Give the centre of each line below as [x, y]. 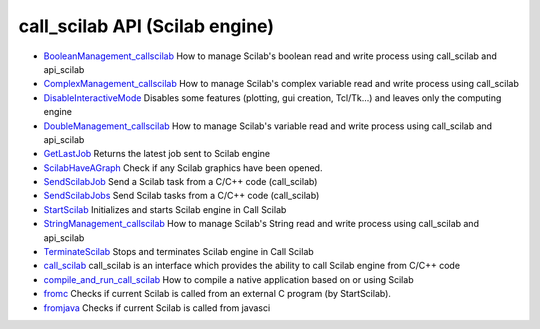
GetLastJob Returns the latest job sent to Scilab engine [156, 154]
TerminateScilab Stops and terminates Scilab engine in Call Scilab [178, 252]
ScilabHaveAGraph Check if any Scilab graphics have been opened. [183, 167]
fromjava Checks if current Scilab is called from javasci [157, 307]
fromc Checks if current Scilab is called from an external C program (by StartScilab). [217, 294]
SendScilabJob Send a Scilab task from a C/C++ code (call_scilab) [180, 182]
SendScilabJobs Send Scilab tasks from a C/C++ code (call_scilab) [181, 196]
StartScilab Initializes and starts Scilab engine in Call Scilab [165, 209]
